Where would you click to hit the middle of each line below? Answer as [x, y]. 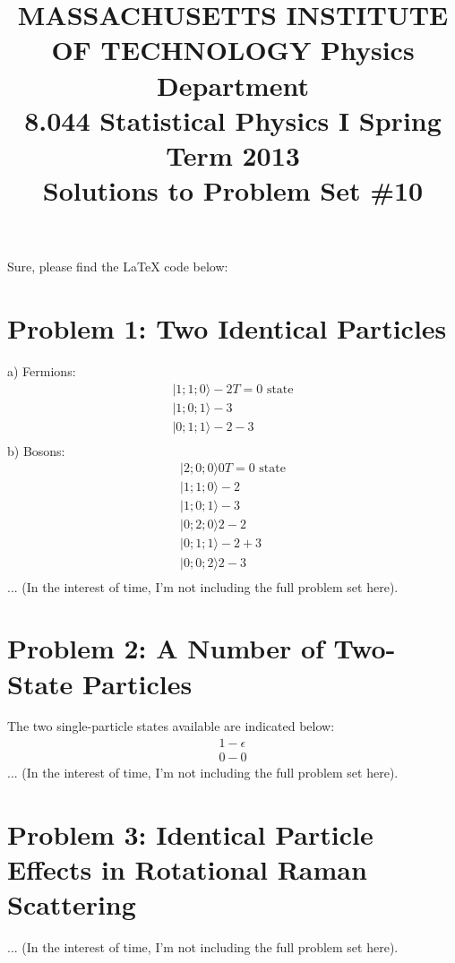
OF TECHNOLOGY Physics [233, 50]
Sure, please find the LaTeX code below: [118, 267]
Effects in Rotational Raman [187, 869]
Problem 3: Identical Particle [190, 834]
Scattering [72, 904]
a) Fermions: [42, 371]
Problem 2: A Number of [166, 648]
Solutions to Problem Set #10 [233, 190]
